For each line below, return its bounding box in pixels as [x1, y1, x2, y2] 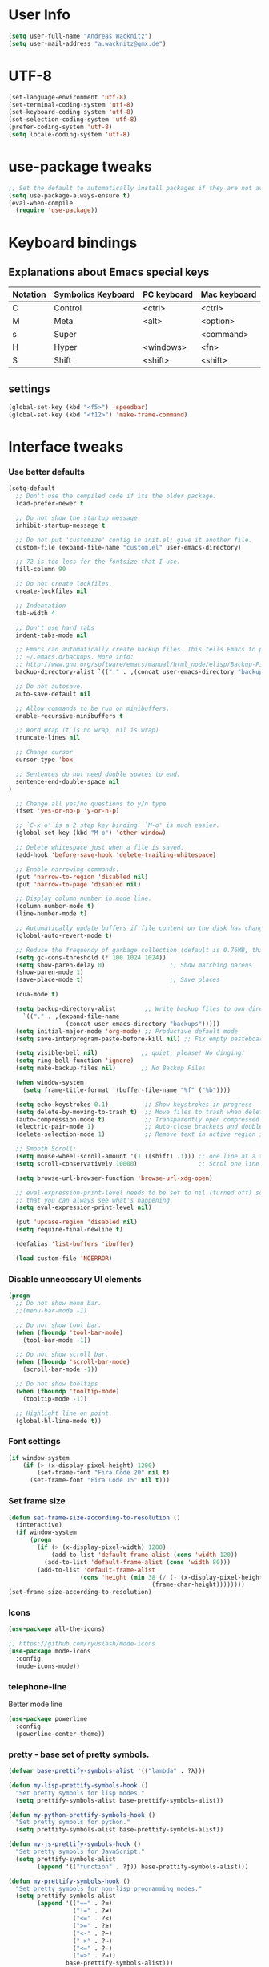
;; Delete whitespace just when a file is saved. [15, 844, 184, 852]
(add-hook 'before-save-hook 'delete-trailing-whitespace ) [15, 850, 217, 859]
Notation [12, 289, 46, 300]
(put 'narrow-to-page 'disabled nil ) [15, 880, 142, 888]
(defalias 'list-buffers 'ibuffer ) [15, 1240, 134, 1248]
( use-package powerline [8, 1715, 88, 1723]
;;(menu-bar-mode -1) [15, 1306, 88, 1315]
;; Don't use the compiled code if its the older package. [15, 492, 217, 501]
